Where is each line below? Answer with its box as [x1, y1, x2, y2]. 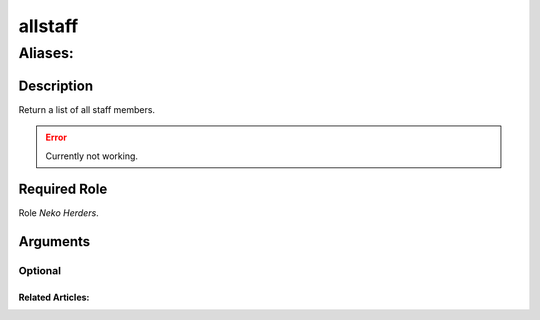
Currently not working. [45, 150, 139, 162]
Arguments [18, 233, 91, 250]
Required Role [18, 181, 108, 198]
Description [18, 77, 94, 94]
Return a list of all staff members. [18, 103, 155, 115]
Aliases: [18, 44, 74, 62]
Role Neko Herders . [18, 207, 99, 219]
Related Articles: [18, 291, 90, 303]
